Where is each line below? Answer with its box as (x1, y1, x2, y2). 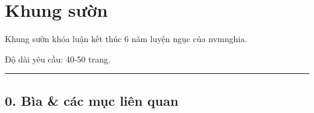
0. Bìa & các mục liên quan (5, 91, 179, 109)
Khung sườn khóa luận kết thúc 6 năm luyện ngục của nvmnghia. (5, 32, 248, 45)
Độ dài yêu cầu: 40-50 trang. (5, 52, 111, 65)
